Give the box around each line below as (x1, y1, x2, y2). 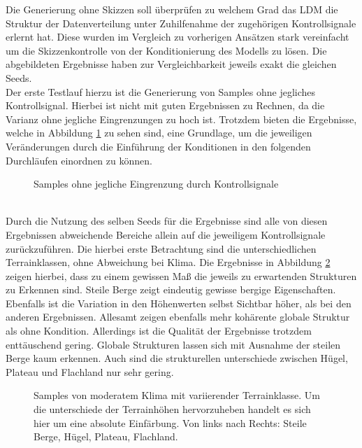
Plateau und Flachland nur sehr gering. (6, 364, 174, 379)
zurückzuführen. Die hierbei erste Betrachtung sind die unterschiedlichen (6, 241, 317, 255)
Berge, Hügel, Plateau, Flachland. (34, 429, 178, 444)
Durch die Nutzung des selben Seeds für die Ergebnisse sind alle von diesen (6, 213, 328, 228)
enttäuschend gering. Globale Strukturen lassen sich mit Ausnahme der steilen (6, 337, 341, 351)
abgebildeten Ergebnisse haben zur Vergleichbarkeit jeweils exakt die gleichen (6, 57, 337, 71)
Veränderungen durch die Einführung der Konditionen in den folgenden (6, 139, 311, 153)
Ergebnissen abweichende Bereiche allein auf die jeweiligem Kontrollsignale (6, 227, 326, 241)
